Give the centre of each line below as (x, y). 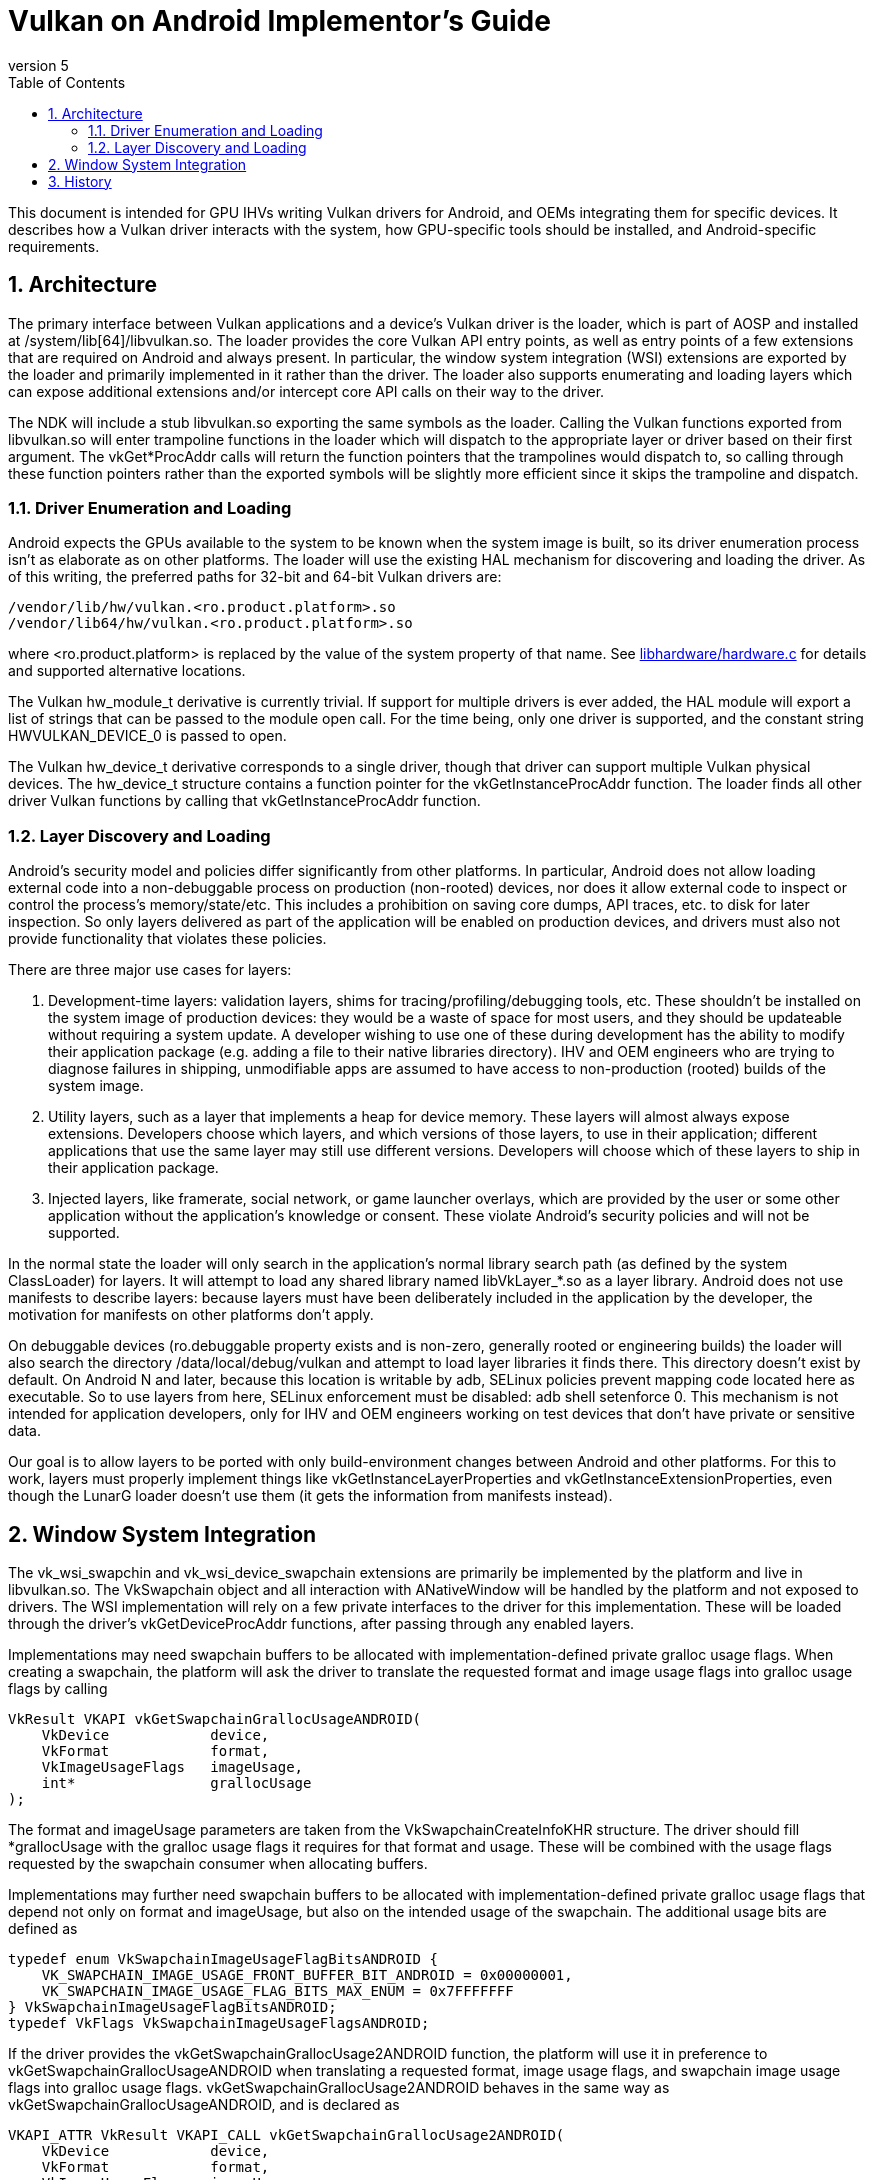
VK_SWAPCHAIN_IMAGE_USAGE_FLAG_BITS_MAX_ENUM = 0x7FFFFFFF (277, 1990)
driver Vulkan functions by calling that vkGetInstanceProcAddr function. (244, 801)
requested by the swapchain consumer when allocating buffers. (218, 1863)
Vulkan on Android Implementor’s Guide (279, 21)
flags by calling (58, 1688)
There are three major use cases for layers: (150, 970)
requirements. (54, 246)
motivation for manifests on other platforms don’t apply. (191, 1315)
